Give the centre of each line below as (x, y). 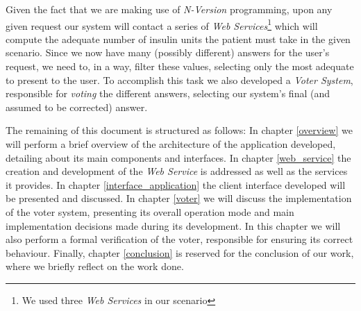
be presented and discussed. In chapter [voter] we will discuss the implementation (179, 198)
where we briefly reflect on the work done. (95, 266)
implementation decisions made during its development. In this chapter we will (173, 225)
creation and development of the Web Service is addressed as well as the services (177, 171)
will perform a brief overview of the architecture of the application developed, (171, 144)
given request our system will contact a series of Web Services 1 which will (162, 24)
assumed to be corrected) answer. (77, 107)
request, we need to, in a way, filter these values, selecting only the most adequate (180, 66)
